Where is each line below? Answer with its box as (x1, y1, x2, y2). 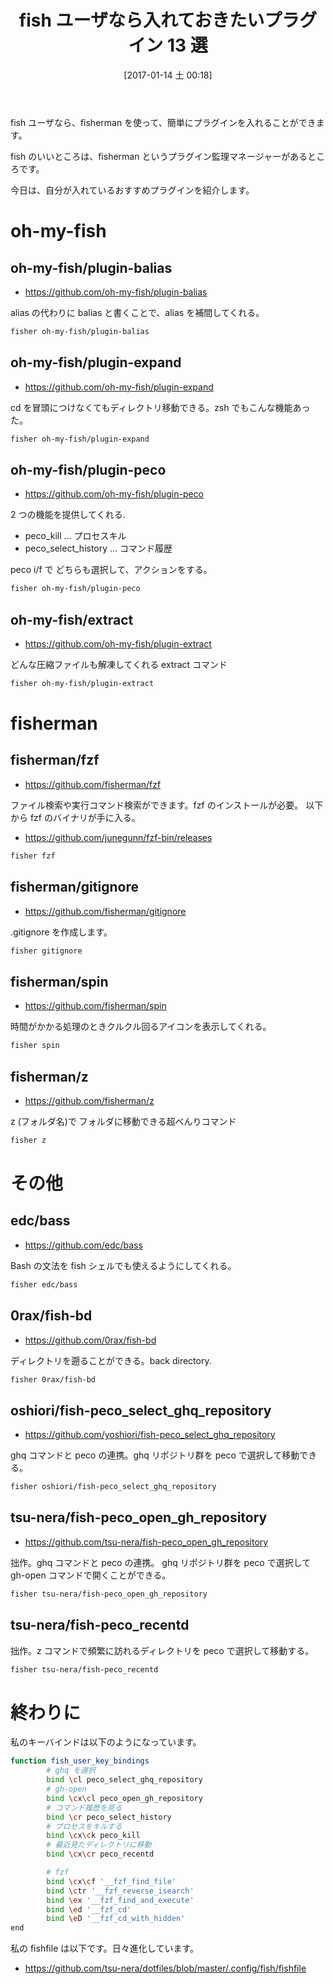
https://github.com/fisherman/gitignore (24, 905, 187, 917)
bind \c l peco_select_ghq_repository (46, 1775, 203, 1785)
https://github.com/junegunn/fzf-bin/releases (24, 831, 213, 843)
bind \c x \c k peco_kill (46, 1831, 141, 1841)
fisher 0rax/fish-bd (10, 1374, 97, 1385)
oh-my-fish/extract (10, 611, 134, 628)
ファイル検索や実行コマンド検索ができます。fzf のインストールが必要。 (10, 799, 304, 811)
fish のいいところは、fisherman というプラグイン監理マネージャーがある (10, 150, 308, 162)
